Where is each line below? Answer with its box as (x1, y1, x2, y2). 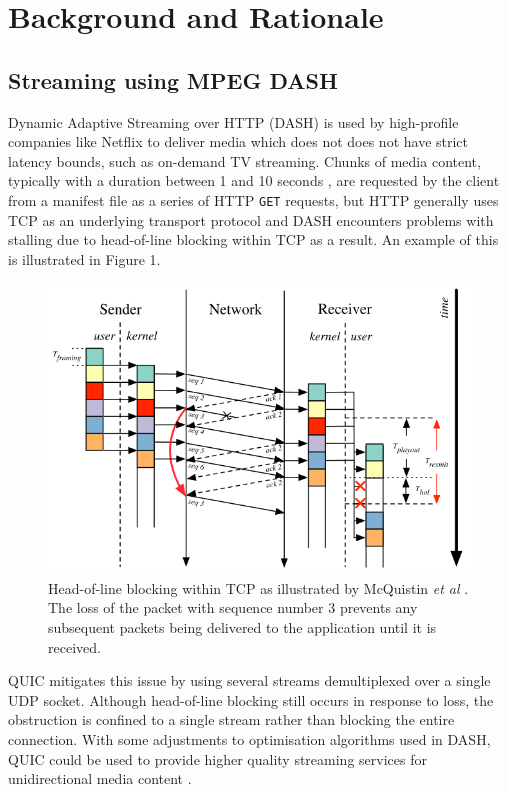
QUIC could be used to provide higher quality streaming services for (8, 748, 427, 769)
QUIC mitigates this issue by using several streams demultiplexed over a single (8, 670, 491, 691)
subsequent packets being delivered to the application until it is (48, 616, 437, 637)
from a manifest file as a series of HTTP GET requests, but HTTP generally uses (8, 189, 499, 210)
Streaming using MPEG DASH (8, 64, 338, 95)
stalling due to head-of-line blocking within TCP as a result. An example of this (8, 229, 499, 250)
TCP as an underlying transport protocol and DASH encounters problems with (8, 209, 494, 230)
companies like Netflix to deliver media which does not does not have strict (8, 131, 469, 152)
